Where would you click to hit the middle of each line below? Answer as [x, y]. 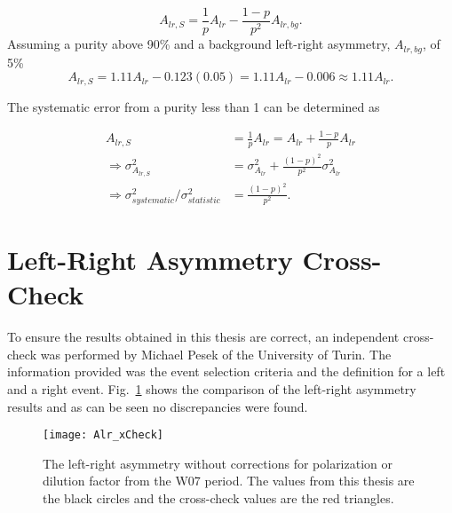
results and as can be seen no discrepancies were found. [158, 406]
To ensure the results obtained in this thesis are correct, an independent [203, 337]
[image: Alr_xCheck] [103, 435]
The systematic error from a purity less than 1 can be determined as [194, 106]
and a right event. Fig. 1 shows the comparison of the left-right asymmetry [212, 388]
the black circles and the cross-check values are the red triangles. [218, 497]
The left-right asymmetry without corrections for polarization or [218, 463]
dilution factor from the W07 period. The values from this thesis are [229, 481]
